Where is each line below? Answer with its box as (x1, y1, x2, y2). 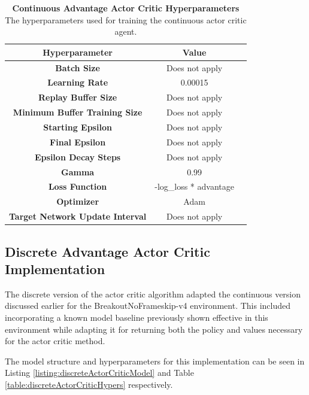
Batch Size (55, 61, 100, 74)
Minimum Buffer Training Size (13, 106, 143, 118)
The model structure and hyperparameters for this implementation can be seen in (5, 354, 305, 367)
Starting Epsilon (43, 121, 112, 133)
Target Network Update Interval (9, 210, 147, 223)
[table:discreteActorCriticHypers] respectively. (5, 378, 173, 390)
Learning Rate (47, 76, 108, 89)
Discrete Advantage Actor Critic (5, 242, 210, 260)
